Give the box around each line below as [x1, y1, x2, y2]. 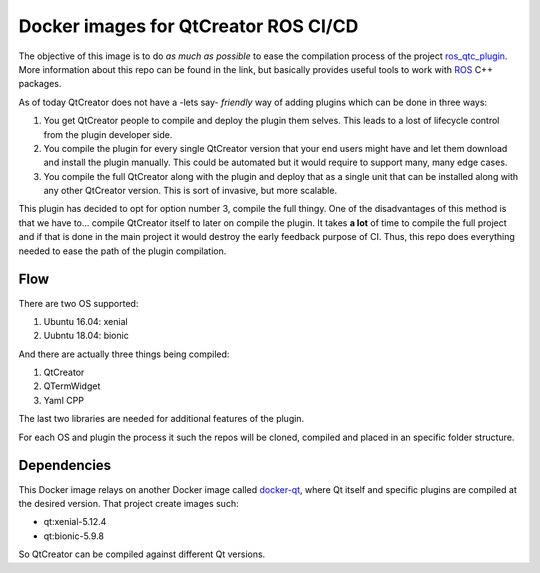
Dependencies [18, 457, 112, 474]
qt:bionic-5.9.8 [43, 530, 105, 542]
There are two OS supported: [18, 297, 139, 309]
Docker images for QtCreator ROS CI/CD [18, 15, 359, 37]
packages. [18, 78, 62, 90]
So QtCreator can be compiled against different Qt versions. [18, 548, 266, 560]
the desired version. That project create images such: [18, 497, 239, 509]
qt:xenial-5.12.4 [43, 516, 107, 528]
